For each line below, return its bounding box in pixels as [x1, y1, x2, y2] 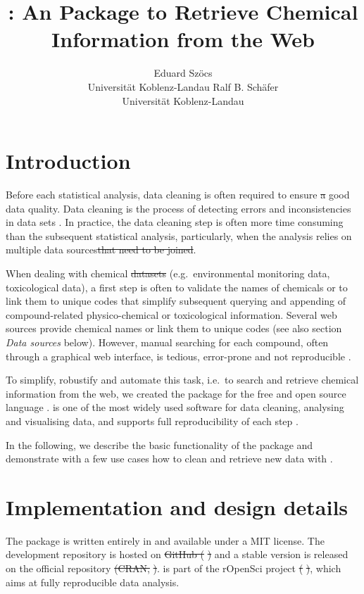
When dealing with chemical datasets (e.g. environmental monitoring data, [6, 266, 330, 280]
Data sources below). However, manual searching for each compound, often [6, 334, 329, 349]
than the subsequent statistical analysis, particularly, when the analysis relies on [6, 228, 352, 243]
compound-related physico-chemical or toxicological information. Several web [6, 307, 337, 322]
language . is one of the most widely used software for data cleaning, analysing [6, 400, 344, 415]
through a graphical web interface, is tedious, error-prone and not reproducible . [6, 348, 351, 363]
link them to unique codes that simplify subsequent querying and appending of [6, 293, 346, 308]
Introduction [6, 146, 131, 175]
